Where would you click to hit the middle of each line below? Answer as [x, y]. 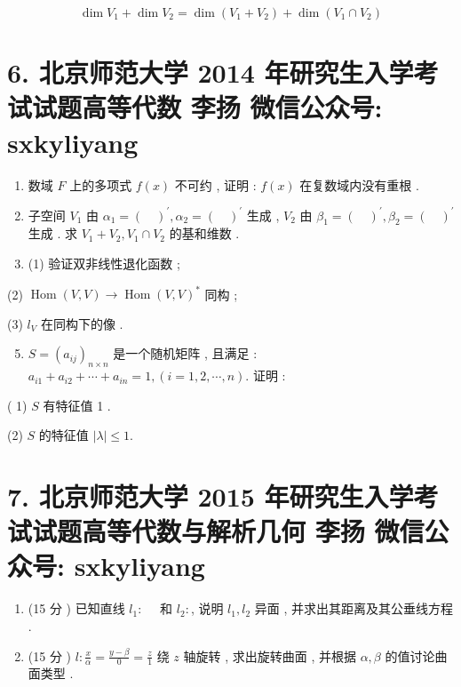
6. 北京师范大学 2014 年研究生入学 [211, 72]
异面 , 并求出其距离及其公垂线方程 [354, 608]
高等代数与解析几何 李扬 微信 [253, 531]
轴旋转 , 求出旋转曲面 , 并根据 [270, 655]
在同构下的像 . [82, 323]
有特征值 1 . [77, 405]
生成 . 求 [53, 233]
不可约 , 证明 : [215, 184]
